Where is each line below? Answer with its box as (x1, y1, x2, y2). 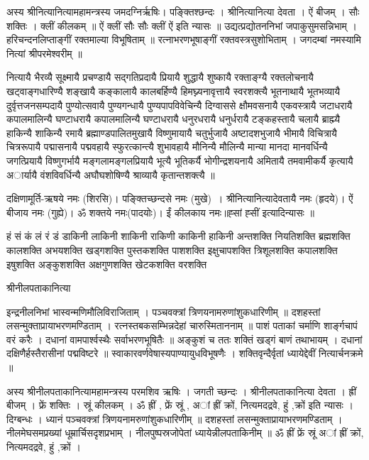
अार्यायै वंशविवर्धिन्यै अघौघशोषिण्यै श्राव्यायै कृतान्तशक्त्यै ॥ (6, 167, 215, 182)
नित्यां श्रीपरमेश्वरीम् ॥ (6, 45, 82, 60)
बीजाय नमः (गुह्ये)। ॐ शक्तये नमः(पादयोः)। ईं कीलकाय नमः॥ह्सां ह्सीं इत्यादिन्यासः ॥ (6, 204, 314, 219)
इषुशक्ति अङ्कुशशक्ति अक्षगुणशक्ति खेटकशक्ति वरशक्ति (6, 256, 207, 271)
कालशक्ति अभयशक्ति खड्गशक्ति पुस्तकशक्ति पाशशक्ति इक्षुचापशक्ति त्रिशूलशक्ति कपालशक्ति (6, 242, 338, 257)
